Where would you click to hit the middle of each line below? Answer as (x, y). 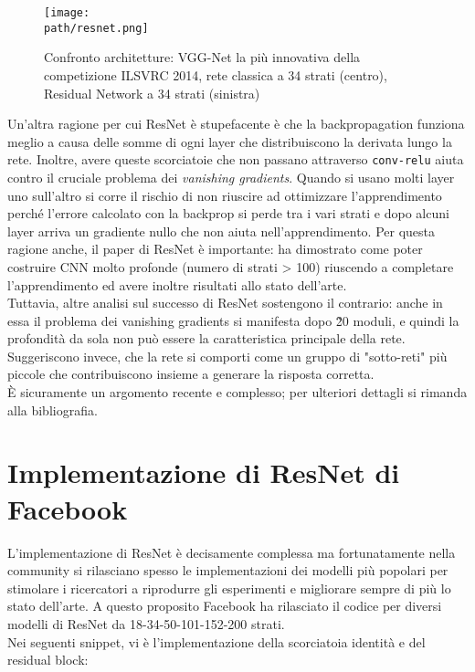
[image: (67, 13)
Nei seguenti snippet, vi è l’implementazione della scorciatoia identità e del (216, 641)
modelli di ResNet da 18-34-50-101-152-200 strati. (146, 623)
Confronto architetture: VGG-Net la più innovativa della (202, 57)
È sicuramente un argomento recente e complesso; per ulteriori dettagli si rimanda (237, 392)
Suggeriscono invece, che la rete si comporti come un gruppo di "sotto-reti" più (227, 356)
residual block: (48, 660)
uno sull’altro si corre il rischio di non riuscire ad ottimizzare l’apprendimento (225, 195)
